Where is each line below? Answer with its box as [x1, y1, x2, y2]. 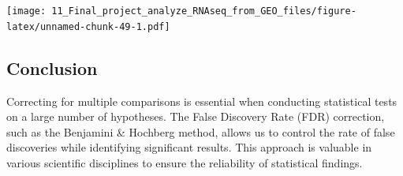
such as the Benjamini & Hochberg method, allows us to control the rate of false [6, 123, 395, 140]
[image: [6, 6, 47, 17]
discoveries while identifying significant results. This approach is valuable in [6, 139, 372, 155]
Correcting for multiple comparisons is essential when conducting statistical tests [6, 92, 397, 109]
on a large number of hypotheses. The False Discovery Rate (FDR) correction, [6, 108, 385, 125]
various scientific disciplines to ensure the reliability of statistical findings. [6, 154, 363, 170]
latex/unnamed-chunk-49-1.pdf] [6, 21, 170, 32]
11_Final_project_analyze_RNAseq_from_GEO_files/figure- [51, 6, 356, 17]
